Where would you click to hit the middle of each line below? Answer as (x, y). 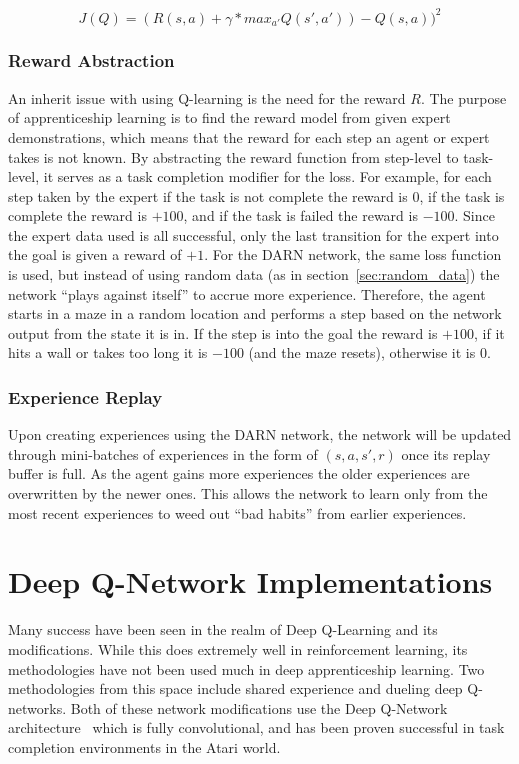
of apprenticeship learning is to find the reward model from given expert (229, 117)
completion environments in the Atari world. (144, 746)
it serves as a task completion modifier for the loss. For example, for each (267, 176)
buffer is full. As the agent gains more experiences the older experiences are (239, 473)
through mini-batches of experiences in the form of (163, 453)
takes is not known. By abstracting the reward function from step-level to (233, 156)
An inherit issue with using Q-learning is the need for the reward (207, 97)
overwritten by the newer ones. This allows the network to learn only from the (248, 493)
